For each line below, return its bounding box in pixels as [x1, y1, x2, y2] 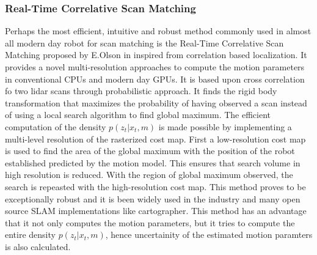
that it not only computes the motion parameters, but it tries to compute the [5, 216, 295, 229]
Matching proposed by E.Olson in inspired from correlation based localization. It [5, 48, 307, 61]
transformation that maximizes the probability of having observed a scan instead [5, 96, 307, 109]
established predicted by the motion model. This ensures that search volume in [5, 156, 301, 169]
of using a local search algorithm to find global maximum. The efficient [5, 108, 271, 121]
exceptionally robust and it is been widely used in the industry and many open [5, 192, 301, 205]
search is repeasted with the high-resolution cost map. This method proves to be [5, 180, 306, 193]
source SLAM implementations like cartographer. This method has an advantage [5, 204, 307, 217]
